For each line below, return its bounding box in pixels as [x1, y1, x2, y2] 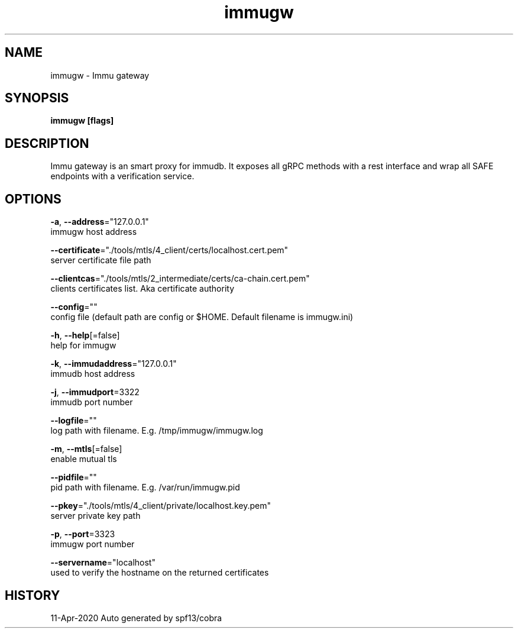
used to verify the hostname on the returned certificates [50, 567, 269, 578]
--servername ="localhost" [50, 557, 156, 568]
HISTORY [5, 587, 60, 603]
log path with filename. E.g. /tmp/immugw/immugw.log [50, 425, 263, 436]
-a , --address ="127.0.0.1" [50, 217, 149, 227]
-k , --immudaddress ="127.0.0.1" [50, 359, 177, 369]
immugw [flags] [50, 115, 114, 126]
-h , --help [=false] [50, 330, 120, 341]
